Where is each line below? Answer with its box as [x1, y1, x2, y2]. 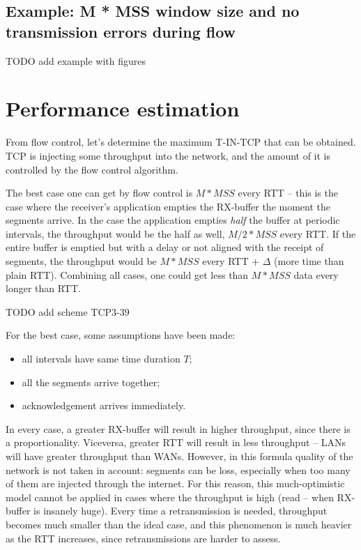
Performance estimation [6, 94, 240, 123]
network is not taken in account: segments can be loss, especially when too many [6, 462, 351, 477]
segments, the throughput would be [6, 254, 157, 268]
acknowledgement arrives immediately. [22, 398, 186, 413]
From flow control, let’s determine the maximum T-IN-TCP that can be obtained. [6, 135, 356, 149]
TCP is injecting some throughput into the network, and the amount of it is [6, 148, 331, 162]
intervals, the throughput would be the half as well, [6, 226, 225, 240]
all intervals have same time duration [22, 351, 180, 366]
